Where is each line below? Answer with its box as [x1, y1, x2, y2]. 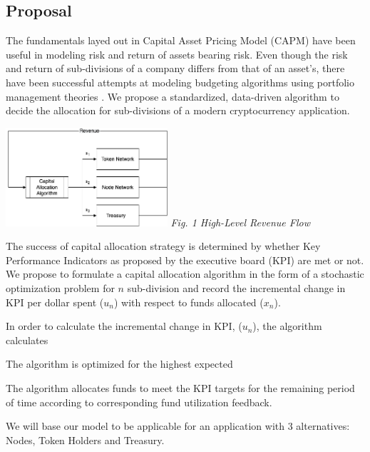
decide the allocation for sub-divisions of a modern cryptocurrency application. [6, 103, 350, 118]
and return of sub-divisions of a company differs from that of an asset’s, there [6, 61, 345, 76]
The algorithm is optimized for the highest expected [6, 356, 233, 371]
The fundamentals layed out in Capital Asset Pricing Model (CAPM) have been [6, 33, 356, 48]
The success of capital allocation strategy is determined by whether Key [6, 238, 321, 253]
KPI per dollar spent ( [6, 294, 104, 309]
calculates [6, 332, 48, 347]
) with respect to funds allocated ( [113, 294, 264, 309]
